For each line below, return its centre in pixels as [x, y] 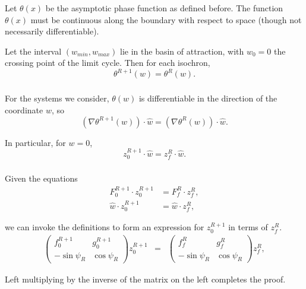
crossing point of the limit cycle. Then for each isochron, [108, 63]
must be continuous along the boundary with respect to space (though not [166, 19]
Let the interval [33, 51]
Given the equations [41, 178]
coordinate [24, 109]
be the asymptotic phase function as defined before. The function [164, 7]
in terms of [248, 227]
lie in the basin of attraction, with [182, 51]
